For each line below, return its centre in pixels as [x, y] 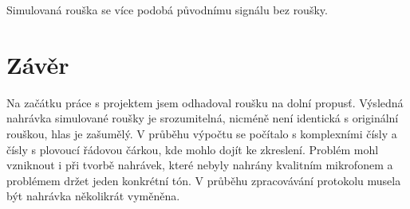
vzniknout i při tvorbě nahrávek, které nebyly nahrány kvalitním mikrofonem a [200, 165]
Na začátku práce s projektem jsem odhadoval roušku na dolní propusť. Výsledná [205, 102]
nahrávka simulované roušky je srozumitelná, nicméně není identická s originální [203, 118]
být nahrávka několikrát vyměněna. [93, 196]
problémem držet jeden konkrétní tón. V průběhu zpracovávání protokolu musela [204, 180]
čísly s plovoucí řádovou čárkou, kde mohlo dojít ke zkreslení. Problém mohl [193, 149]
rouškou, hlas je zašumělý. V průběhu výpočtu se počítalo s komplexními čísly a [202, 133]
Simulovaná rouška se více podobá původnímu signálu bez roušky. [167, 10]
